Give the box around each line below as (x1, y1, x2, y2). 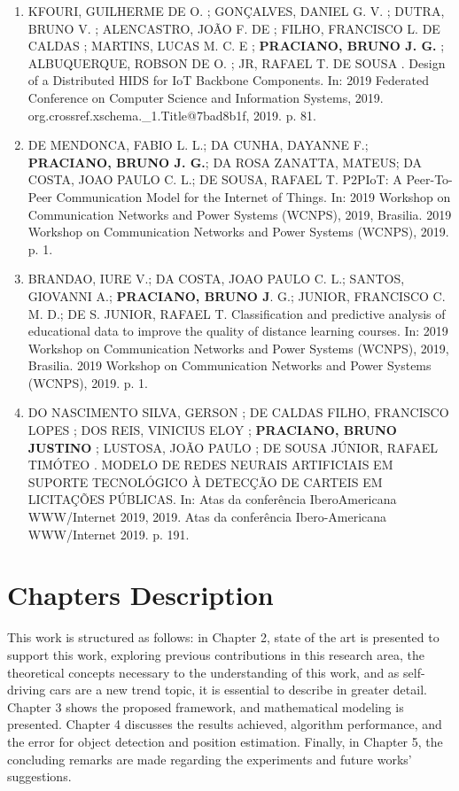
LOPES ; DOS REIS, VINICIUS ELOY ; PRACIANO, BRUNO (27, 421, 397, 439)
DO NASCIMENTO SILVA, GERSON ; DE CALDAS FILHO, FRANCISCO (27, 403, 449, 422)
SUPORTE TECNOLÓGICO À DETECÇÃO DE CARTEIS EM (27, 472, 383, 491)
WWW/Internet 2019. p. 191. (27, 524, 190, 543)
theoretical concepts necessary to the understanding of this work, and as (7, 663, 400, 681)
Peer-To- (406, 170, 453, 189)
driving (7, 680, 46, 699)
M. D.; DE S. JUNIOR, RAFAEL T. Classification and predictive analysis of (27, 304, 446, 322)
